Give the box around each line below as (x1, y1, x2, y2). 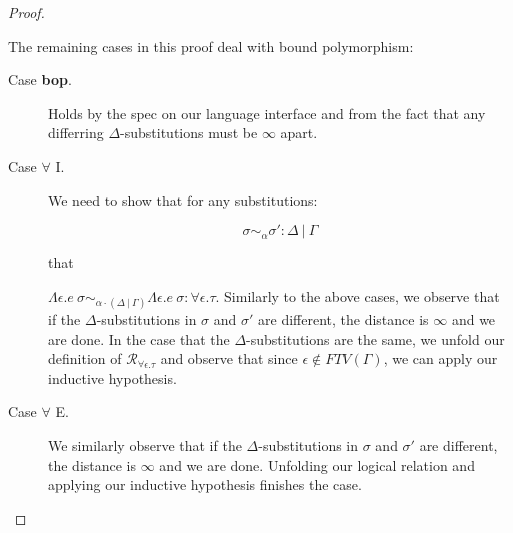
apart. (280, 122, 318, 143)
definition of (48, 348, 122, 369)
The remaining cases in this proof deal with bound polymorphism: (8, 35, 414, 56)
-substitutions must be (120, 122, 258, 143)
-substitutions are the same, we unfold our (246, 328, 505, 349)
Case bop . (8, 69, 72, 90)
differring (48, 122, 104, 143)
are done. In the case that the (48, 328, 230, 349)
